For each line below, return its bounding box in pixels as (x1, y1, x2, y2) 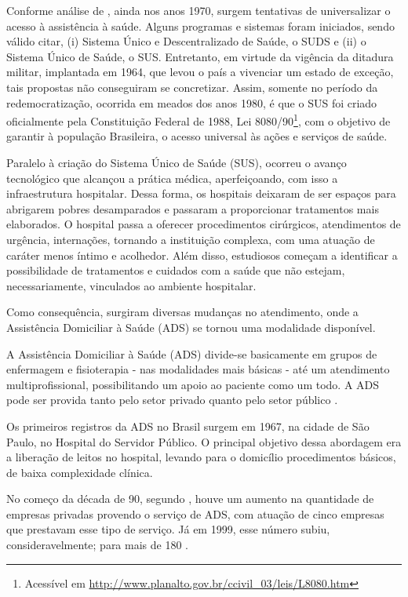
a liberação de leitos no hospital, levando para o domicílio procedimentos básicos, (6, 449, 396, 465)
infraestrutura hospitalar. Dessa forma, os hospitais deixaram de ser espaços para (6, 185, 396, 202)
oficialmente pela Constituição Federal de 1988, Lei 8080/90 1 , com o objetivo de (6, 111, 391, 129)
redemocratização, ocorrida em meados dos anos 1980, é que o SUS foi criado (6, 94, 377, 111)
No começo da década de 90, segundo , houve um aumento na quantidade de (6, 490, 374, 507)
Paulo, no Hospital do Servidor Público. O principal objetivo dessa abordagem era (6, 433, 402, 450)
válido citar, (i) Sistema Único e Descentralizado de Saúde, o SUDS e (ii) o (6, 33, 366, 49)
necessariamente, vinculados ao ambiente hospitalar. (6, 277, 257, 293)
